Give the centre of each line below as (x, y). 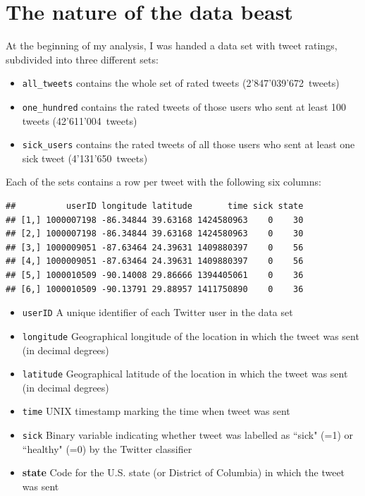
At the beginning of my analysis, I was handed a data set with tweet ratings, (172, 46)
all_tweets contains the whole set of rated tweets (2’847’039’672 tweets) (181, 83)
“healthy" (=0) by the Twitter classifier (107, 448)
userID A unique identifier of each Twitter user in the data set (157, 312)
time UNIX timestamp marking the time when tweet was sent (156, 411)
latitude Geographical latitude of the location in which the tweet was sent (185, 374)
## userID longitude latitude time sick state (155, 206)
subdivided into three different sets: (82, 59)
